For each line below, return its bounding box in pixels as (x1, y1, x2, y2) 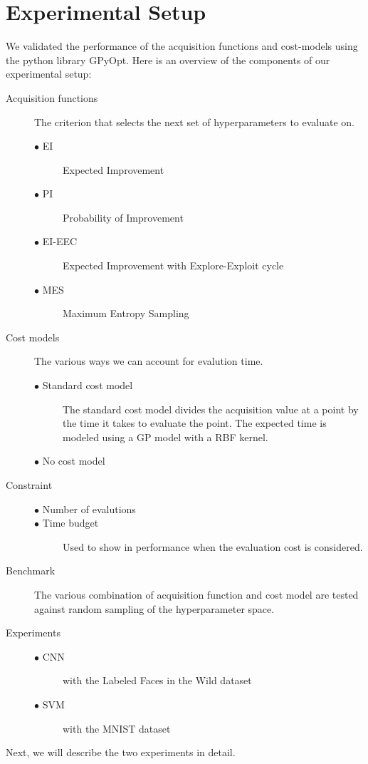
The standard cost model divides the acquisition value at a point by (63, 401, 359, 416)
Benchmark (6, 563, 56, 578)
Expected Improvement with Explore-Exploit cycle (63, 258, 284, 273)
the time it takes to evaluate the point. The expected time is (63, 415, 327, 430)
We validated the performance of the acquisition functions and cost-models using (6, 38, 358, 53)
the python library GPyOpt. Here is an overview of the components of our (6, 52, 330, 67)
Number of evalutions (42, 501, 136, 516)
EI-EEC (42, 234, 78, 249)
